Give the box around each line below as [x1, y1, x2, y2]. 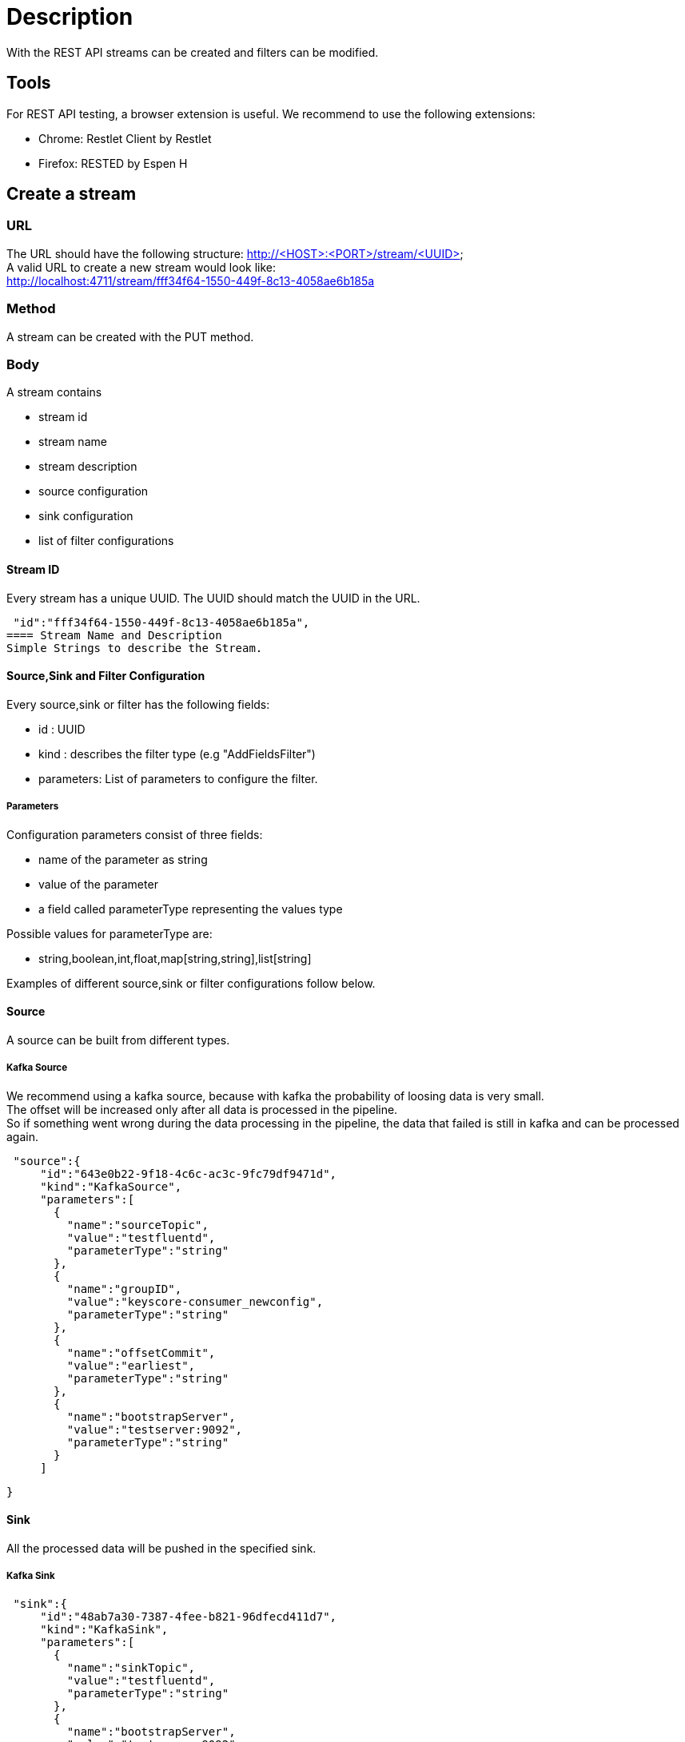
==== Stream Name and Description [6, 628, 222, 642]
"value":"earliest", [66, 1358, 196, 1372]
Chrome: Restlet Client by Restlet [38, 131, 212, 145]
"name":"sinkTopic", [66, 1660, 196, 1674]
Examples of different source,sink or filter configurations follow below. [6, 976, 376, 990]
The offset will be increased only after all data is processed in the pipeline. [6, 1102, 398, 1116]
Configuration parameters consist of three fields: [6, 827, 263, 841]
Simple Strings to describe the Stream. [6, 641, 263, 654]
